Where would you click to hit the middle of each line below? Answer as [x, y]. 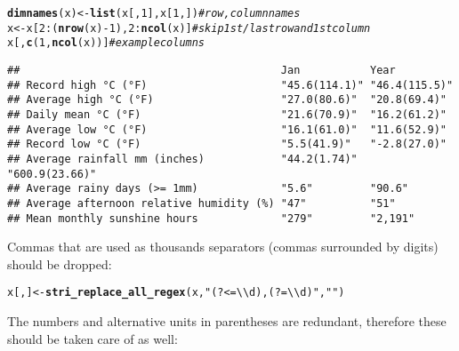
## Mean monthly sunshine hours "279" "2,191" [211, 218]
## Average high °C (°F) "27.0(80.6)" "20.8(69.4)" [227, 100]
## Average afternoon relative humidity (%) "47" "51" [201, 203]
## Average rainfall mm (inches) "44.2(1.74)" [182, 159]
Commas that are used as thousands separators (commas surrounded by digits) [223, 247]
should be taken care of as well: [93, 338]
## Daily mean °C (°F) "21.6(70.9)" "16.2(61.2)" [227, 114]
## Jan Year [201, 70]
